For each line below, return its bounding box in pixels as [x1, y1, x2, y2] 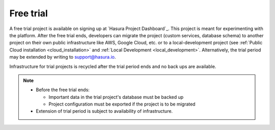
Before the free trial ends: [36, 87, 90, 93]
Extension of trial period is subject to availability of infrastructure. [36, 108, 173, 114]
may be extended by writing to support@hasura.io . [9, 54, 116, 60]
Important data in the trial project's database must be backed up [48, 94, 184, 100]
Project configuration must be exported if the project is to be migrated [48, 101, 196, 107]
